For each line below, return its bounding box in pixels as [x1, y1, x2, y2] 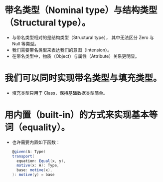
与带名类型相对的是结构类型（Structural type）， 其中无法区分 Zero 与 [11, 34, 154, 40]
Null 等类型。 [11, 40, 39, 46]
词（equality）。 [4, 122, 70, 133]
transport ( [11, 154, 35, 159]
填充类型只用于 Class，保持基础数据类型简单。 [11, 90, 108, 96]
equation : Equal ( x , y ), [16, 158, 66, 164]
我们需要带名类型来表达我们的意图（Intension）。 [11, 47, 112, 53]
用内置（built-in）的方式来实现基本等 [4, 109, 158, 121]
